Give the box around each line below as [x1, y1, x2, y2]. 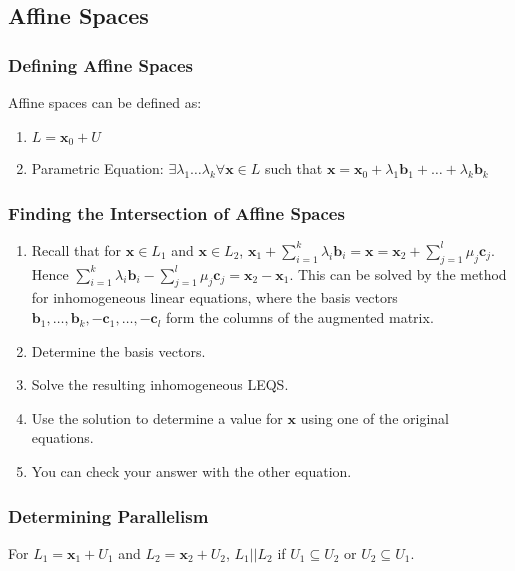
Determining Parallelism [8, 503, 209, 528]
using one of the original [300, 407, 449, 428]
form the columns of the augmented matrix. [166, 307, 434, 328]
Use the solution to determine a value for [31, 407, 283, 428]
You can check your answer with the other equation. [31, 461, 352, 482]
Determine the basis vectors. [31, 340, 206, 361]
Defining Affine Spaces [8, 52, 193, 77]
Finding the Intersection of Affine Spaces [8, 200, 345, 225]
